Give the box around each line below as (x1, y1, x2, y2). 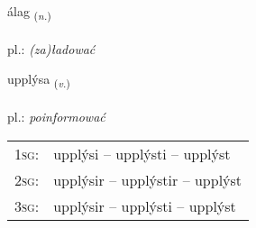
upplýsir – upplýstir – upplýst (53, 169, 242, 190)
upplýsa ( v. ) (7, 69, 70, 91)
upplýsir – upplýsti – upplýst (53, 195, 236, 216)
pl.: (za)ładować (7, 39, 96, 58)
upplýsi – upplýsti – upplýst (53, 142, 231, 164)
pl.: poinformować (7, 107, 105, 126)
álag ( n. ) (7, 2, 51, 23)
